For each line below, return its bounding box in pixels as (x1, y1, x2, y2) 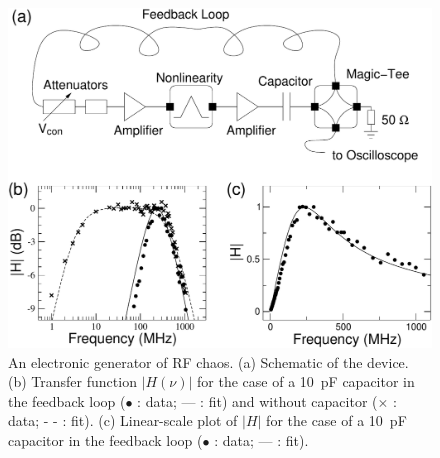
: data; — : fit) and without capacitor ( (137, 390, 378, 411)
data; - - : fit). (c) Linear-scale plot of (8, 410, 238, 431)
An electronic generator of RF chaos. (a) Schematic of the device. (8, 351, 409, 372)
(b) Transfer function (8, 371, 137, 392)
